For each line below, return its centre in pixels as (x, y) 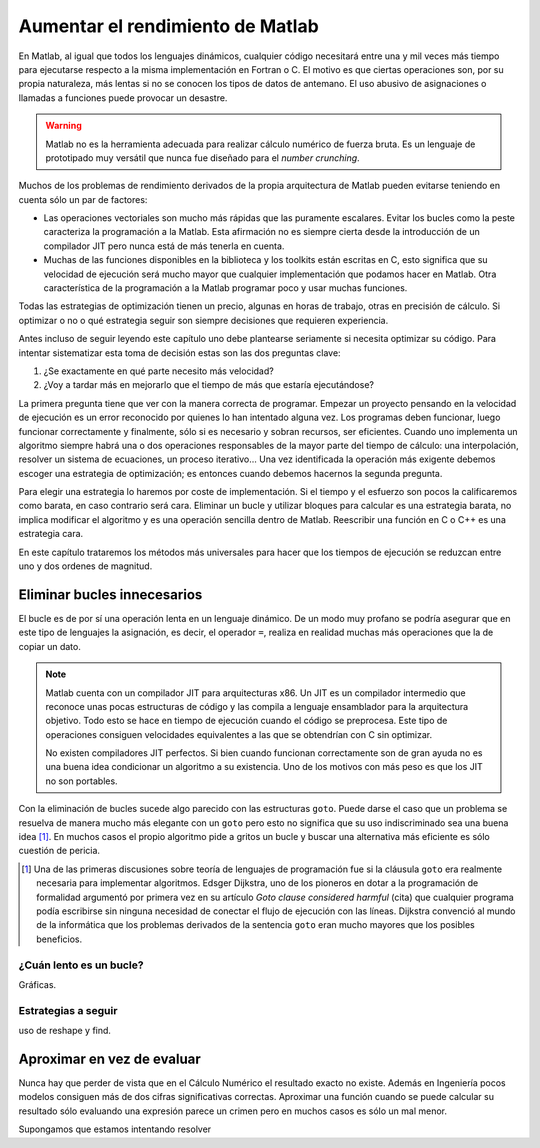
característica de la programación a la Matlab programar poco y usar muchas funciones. (225, 288)
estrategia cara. (51, 534)
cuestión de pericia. (59, 851)
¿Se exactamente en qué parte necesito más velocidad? (158, 371)
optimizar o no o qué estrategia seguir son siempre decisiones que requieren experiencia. (203, 320)
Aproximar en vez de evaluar (109, 1058)
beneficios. (59, 939)
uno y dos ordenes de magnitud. (85, 566)
